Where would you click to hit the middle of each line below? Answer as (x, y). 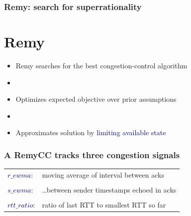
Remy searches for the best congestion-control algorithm (101, 65)
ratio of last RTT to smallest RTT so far (104, 205)
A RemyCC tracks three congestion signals (92, 154)
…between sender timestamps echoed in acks (109, 190)
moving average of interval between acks (103, 174)
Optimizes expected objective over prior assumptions (96, 99)
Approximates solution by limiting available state (91, 132)
